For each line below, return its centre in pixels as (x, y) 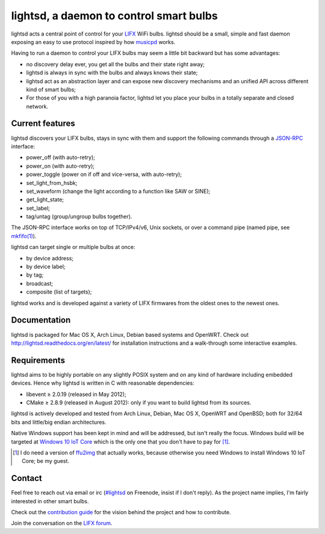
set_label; (38, 208)
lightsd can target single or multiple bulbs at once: (73, 247)
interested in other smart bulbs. (50, 501)
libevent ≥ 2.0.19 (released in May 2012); (76, 394)
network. (37, 106)
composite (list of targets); (59, 292)
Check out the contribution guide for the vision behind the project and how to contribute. (121, 512)
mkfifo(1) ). (24, 236)
